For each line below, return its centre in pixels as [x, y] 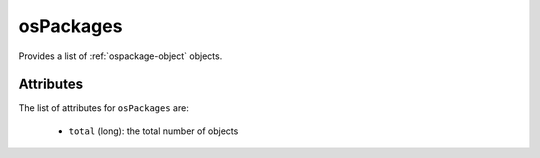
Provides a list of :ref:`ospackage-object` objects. [120, 56]
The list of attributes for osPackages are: [103, 108]
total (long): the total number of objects [153, 131]
